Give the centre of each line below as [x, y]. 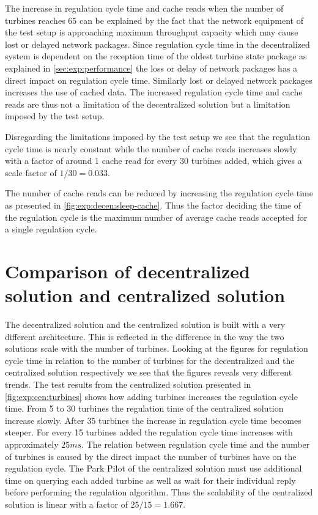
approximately [32, 444]
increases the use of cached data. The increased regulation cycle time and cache [154, 92]
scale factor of [31, 172]
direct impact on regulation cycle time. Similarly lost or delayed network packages [159, 80]
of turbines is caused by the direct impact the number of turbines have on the [151, 456]
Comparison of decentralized [128, 271]
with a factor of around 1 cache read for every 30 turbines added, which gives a [153, 161]
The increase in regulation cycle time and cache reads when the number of [144, 8]
